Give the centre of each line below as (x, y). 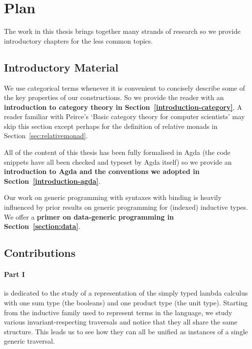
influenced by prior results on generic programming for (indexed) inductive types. (126, 207)
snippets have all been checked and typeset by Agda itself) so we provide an (118, 162)
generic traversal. (30, 341)
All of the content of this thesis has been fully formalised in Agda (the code (117, 152)
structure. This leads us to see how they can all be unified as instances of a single (126, 331)
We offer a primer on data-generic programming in (89, 216)
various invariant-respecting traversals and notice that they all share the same (121, 322)
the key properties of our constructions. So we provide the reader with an (114, 97)
